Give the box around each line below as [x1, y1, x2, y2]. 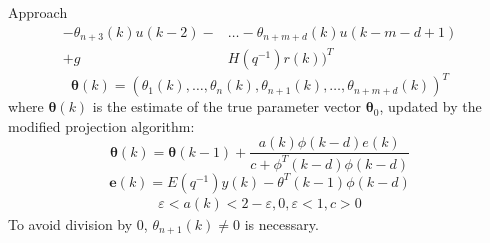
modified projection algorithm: [8, 115, 195, 136]
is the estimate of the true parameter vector [92, 96, 362, 117]
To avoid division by [8, 213, 133, 234]
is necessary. [244, 213, 319, 234]
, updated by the [379, 96, 482, 117]
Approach [8, 2, 68, 22]
